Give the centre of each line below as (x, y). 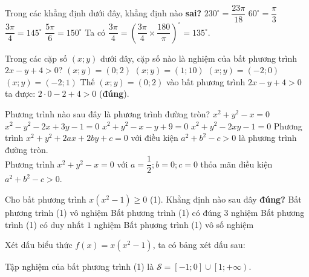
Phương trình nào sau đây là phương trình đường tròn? (108, 113)
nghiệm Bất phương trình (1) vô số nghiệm (174, 224)
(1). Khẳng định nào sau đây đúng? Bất (226, 199)
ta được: (20, 93)
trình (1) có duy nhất (45, 224)
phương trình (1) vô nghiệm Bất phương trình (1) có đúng (113, 212)
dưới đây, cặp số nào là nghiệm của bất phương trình (199, 58)
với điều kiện (154, 138)
